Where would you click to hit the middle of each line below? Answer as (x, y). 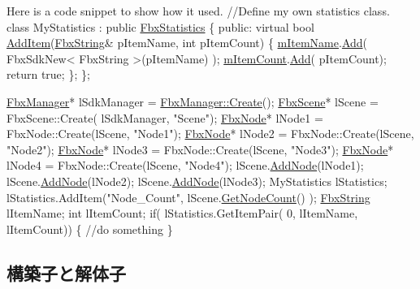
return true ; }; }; (48, 74)
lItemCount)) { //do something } (90, 229)
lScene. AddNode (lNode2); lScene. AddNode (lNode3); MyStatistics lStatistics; (197, 181)
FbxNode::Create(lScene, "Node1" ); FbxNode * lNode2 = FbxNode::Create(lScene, (210, 134)
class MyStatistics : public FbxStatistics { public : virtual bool (160, 26)
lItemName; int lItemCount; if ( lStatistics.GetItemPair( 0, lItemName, (182, 213)
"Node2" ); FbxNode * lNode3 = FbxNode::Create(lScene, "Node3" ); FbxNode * (200, 149)
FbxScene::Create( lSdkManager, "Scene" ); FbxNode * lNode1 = (165, 117)
